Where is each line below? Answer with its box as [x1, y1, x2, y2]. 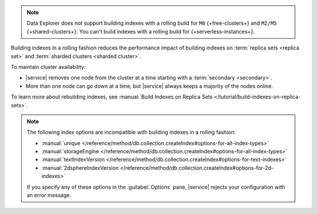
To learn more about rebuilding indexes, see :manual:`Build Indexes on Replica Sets [11, 93, 213, 100]
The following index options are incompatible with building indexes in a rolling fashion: [26, 129, 236, 136]
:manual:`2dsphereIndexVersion [41, 164, 119, 171]
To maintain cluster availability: [11, 63, 86, 70]
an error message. [26, 192, 72, 199]
